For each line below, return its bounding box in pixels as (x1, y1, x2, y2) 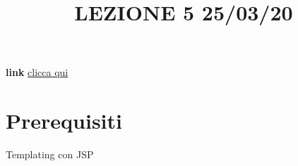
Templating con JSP (6, 147, 94, 162)
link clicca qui (6, 65, 68, 79)
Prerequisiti (6, 106, 122, 135)
